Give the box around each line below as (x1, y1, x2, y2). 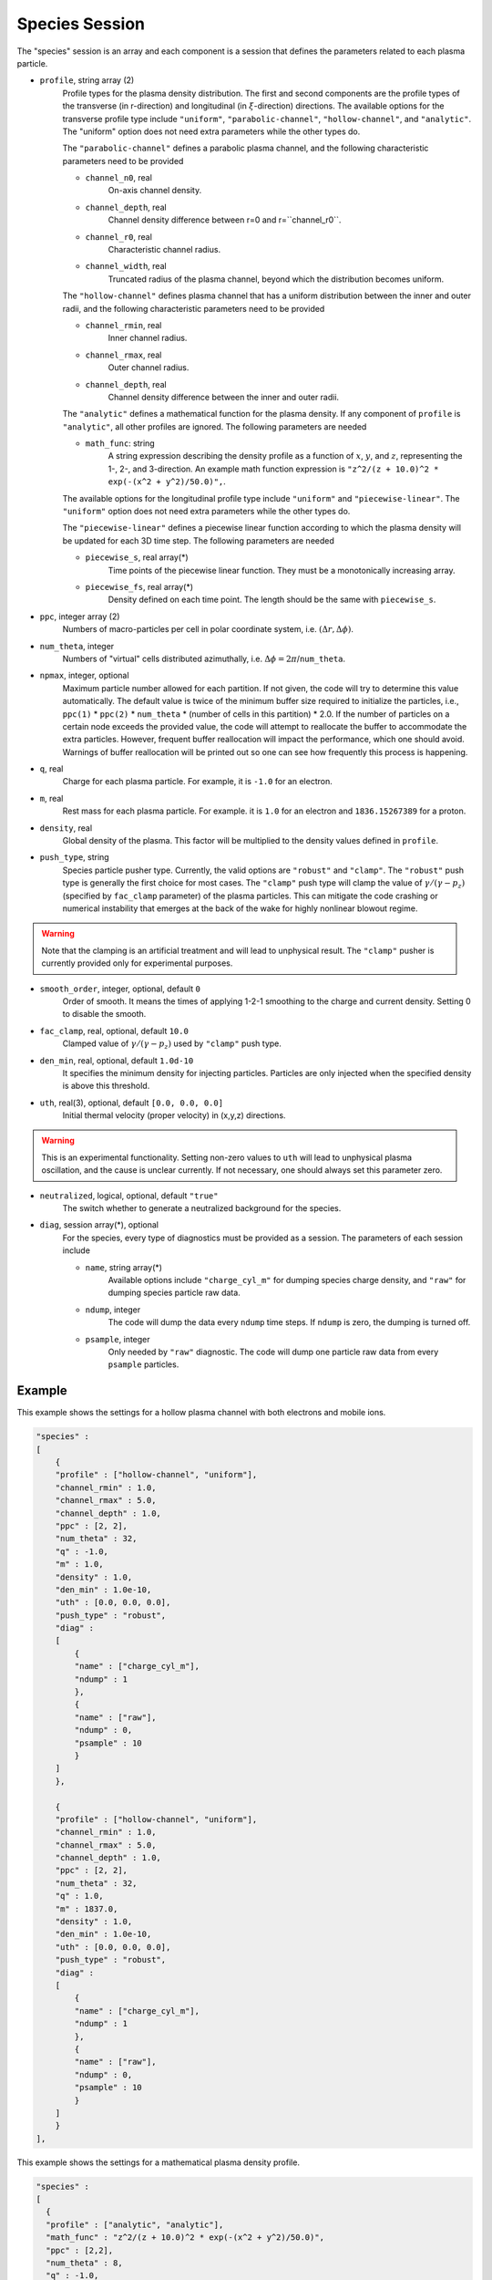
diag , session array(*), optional (39, 1219, 159, 1230)
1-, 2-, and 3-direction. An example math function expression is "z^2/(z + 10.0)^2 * (108, 463, 439, 474)
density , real (39, 822, 93, 834)
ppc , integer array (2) (39, 611, 120, 622)
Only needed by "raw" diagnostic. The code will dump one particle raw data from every (108, 1346, 439, 1357)
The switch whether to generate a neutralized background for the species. (62, 1203, 342, 1214)
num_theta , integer (39, 640, 115, 651)
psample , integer (85, 1333, 150, 1344)
